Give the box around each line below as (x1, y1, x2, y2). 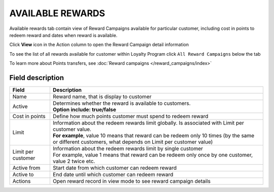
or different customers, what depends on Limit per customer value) (52, 138, 213, 145)
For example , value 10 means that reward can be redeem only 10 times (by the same (52, 132, 255, 139)
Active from (12, 165, 41, 172)
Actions (12, 178, 31, 185)
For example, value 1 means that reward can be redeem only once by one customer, (52, 151, 253, 159)
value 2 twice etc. (52, 158, 95, 165)
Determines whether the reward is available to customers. (52, 100, 191, 107)
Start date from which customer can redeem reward (52, 165, 177, 172)
